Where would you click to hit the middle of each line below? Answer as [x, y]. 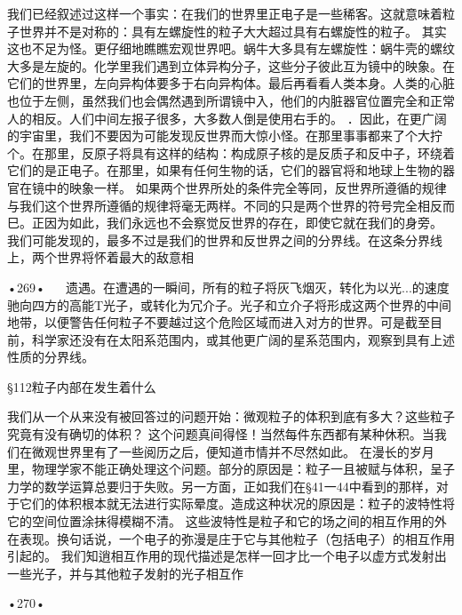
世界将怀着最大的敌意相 [125, 257]
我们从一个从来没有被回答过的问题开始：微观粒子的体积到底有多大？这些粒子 [231, 416]
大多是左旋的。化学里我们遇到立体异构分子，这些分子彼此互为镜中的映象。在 [231, 65]
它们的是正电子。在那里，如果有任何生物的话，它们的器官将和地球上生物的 [225, 170]
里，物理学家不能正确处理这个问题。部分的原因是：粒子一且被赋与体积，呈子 [231, 469]
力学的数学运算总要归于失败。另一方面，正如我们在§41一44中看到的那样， [222, 486]
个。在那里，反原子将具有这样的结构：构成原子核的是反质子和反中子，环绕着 [231, 152]
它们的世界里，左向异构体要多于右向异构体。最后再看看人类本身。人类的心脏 [231, 83]
